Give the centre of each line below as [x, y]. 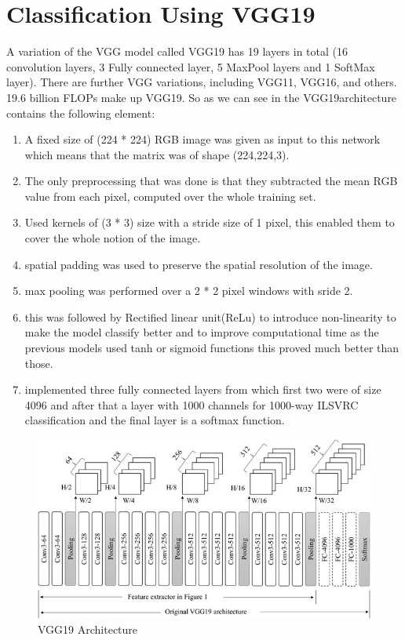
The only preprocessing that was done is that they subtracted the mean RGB [211, 181]
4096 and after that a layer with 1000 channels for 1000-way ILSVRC [192, 404]
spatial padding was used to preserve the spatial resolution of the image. [199, 264]
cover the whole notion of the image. [113, 238]
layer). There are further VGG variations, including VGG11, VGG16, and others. [202, 82]
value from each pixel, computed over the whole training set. [170, 196]
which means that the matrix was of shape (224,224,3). [157, 154]
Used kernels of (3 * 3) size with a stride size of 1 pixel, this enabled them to [210, 222]
